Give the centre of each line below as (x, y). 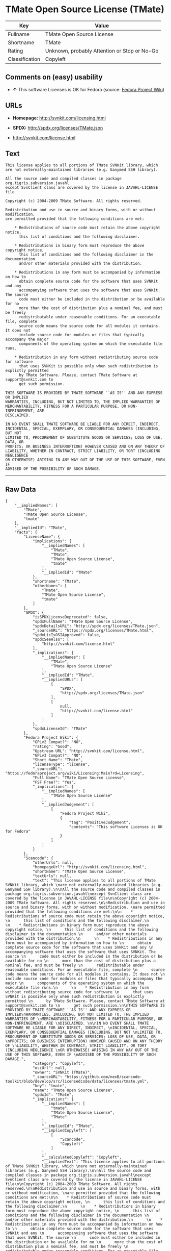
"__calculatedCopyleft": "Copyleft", (82, 1157)
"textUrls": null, (52, 876)
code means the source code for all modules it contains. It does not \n (85, 974)
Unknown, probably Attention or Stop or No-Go (102, 51)
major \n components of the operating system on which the (75, 983)
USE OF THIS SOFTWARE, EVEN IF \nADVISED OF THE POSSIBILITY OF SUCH (81, 1055)
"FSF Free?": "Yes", (54, 782)
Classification (24, 59)
